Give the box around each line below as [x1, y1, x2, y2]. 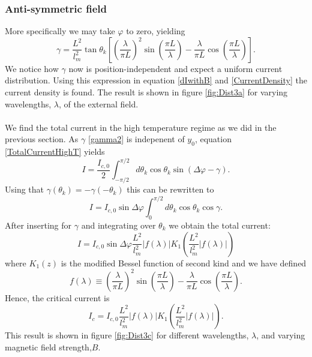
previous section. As [5, 133, 79, 145]
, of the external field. [58, 97, 139, 110]
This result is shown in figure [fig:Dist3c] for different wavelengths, [5, 329, 249, 341]
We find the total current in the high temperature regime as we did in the [5, 121, 277, 133]
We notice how [5, 62, 59, 74]
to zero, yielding [126, 25, 185, 37]
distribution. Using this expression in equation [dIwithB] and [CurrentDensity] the [5, 74, 307, 86]
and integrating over [81, 218, 156, 231]
